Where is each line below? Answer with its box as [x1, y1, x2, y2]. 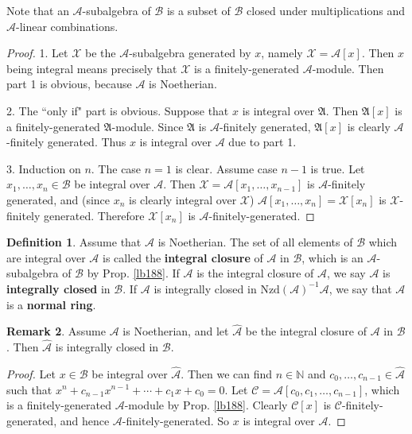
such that [6, 381, 52, 397]
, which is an [301, 249, 363, 265]
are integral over [6, 249, 86, 265]
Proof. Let [6, 365, 56, 382]
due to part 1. [228, 134, 297, 150]
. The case [91, 160, 142, 176]
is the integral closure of [196, 265, 314, 281]
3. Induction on [6, 160, 81, 176]
